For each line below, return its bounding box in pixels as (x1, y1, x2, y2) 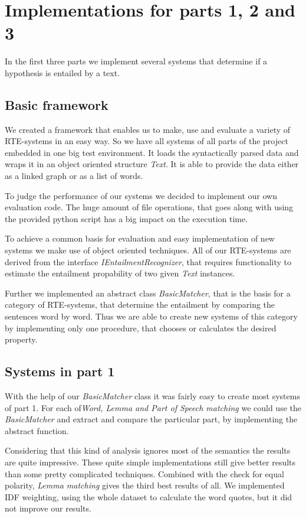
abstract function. (5, 424, 69, 436)
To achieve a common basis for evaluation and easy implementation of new (5, 232, 275, 245)
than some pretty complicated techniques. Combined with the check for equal (5, 467, 284, 480)
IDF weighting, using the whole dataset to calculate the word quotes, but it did (5, 490, 292, 503)
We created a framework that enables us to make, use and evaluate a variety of (5, 123, 291, 135)
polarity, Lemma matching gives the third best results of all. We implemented (5, 479, 285, 491)
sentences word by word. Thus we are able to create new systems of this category (5, 310, 298, 322)
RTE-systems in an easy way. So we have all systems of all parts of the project (5, 135, 288, 147)
